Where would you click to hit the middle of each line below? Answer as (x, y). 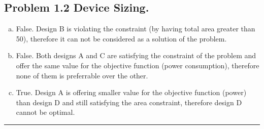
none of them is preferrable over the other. (82, 75)
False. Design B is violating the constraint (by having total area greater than (136, 29)
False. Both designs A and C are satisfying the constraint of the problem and (136, 55)
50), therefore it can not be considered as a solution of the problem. (121, 38)
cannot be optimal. (45, 112)
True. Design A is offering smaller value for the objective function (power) (131, 92)
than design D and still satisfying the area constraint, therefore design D (129, 102)
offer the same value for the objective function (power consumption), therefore (138, 65)
